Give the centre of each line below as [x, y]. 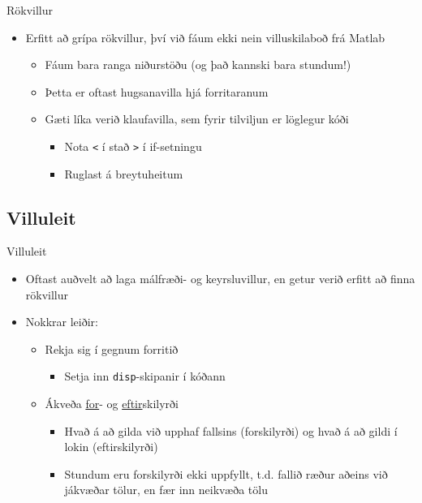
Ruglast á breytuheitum [124, 173]
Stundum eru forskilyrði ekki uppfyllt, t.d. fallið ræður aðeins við [226, 473]
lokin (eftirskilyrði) [111, 447]
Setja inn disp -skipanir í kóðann [145, 376]
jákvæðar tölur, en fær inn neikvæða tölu [166, 490]
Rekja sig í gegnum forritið [112, 348]
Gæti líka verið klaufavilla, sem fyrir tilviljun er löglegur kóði [197, 119]
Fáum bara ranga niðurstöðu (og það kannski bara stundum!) [198, 64]
